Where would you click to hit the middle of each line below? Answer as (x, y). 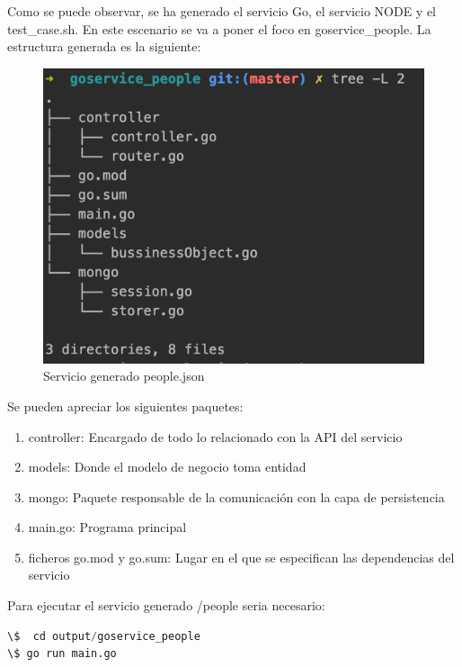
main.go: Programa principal (107, 527)
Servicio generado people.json (124, 376)
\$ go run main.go (62, 654)
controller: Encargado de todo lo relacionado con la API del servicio (215, 436)
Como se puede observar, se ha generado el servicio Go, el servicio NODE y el (222, 11)
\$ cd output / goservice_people (104, 636)
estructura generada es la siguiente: (104, 46)
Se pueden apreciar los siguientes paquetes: (125, 406)
